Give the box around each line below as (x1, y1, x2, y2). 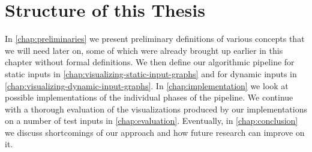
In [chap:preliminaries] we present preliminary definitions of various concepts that (5, 32, 305, 45)
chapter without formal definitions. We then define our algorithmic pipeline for (5, 56, 295, 68)
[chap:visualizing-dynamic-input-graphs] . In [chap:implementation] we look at (5, 79, 289, 92)
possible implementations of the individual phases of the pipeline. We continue (5, 91, 293, 104)
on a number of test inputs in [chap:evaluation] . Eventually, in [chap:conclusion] (5, 114, 298, 127)
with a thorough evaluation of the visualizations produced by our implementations (5, 102, 308, 115)
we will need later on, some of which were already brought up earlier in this (5, 44, 283, 56)
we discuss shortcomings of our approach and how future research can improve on (5, 126, 305, 138)
